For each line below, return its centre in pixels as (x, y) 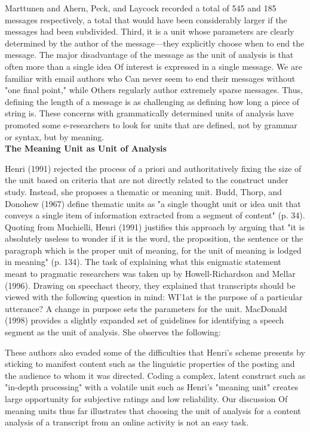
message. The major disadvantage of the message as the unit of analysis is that (149, 55)
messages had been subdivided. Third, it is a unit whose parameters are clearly (150, 31)
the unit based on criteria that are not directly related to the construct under (147, 180)
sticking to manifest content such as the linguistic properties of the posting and (150, 364)
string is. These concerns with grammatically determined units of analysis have (149, 113)
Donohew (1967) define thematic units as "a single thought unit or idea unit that (153, 203)
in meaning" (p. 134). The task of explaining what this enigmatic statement (143, 262)
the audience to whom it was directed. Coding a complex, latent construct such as (155, 375)
